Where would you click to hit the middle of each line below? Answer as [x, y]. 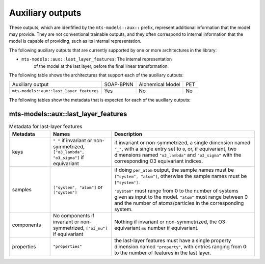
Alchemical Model [160, 84]
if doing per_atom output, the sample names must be [174, 170]
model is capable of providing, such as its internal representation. [75, 41]
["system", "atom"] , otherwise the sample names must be [181, 176]
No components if [74, 215]
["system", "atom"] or [78, 187]
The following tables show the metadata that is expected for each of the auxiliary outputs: [100, 100]
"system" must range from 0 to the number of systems [176, 190]
